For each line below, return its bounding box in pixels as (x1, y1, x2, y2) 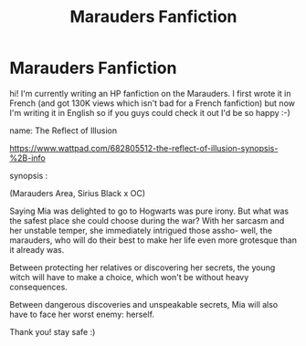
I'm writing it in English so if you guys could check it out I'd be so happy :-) (9, 107, 290, 118)
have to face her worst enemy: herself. (9, 309, 155, 320)
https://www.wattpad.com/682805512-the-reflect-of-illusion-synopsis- (9, 142, 279, 153)
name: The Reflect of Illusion (9, 125, 117, 136)
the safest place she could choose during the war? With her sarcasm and (9, 215, 285, 225)
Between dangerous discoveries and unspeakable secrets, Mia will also (9, 299, 279, 309)
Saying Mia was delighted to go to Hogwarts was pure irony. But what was (9, 205, 290, 216)
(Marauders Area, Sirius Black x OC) (9, 187, 146, 198)
